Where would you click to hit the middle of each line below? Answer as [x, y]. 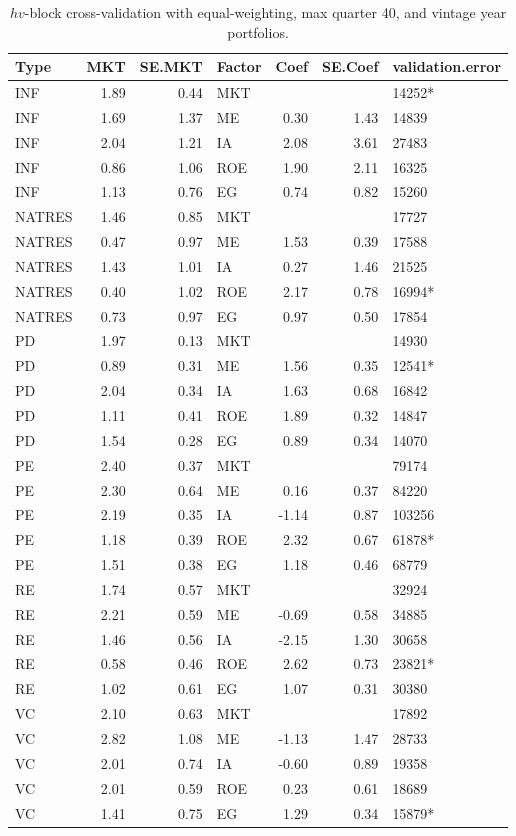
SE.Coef [350, 66]
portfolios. [258, 31]
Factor [239, 66]
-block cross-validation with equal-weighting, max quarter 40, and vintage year [265, 12]
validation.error [447, 66]
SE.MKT [171, 66]
